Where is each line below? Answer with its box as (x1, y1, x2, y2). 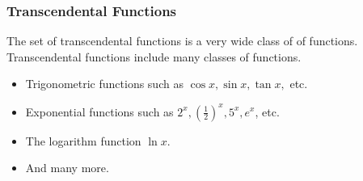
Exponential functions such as (25, 103, 174, 120)
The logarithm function (25, 132, 141, 149)
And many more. (25, 159, 109, 176)
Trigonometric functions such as (25, 75, 184, 92)
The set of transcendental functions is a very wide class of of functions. (6, 32, 358, 49)
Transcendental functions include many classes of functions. (6, 48, 302, 65)
